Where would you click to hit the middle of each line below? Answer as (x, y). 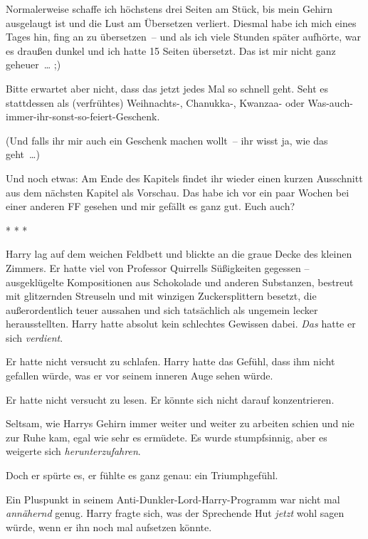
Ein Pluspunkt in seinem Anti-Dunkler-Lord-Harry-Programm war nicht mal (173, 499)
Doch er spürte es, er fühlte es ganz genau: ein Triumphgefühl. (142, 475)
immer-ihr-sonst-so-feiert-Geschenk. (83, 116)
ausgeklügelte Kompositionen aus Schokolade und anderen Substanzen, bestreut (180, 282)
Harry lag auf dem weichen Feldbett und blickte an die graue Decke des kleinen (179, 254)
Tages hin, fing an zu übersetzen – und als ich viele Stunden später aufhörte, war (184, 37)
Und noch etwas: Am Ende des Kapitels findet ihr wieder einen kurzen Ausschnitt (184, 178)
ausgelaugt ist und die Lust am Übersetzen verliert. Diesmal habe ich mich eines (181, 22)
